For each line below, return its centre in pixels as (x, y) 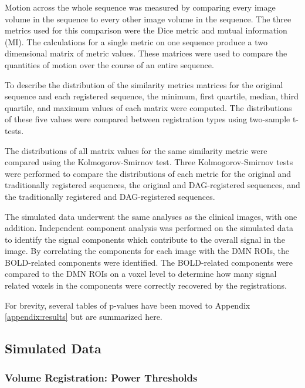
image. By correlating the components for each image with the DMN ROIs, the (147, 251)
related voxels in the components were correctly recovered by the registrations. (146, 285)
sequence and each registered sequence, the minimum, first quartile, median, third (152, 96)
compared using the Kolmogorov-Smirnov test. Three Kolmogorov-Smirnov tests (149, 162)
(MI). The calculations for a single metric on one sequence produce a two (136, 41)
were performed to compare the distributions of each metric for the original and (148, 173)
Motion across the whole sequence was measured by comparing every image (140, 7)
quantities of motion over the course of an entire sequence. (109, 64)
